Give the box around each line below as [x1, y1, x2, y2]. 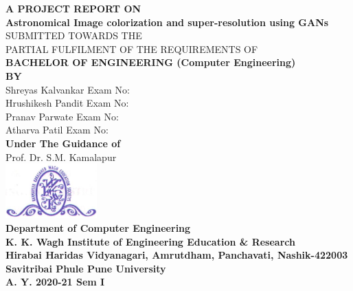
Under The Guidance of [5, 136, 121, 150]
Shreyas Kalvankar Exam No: [5, 82, 130, 96]
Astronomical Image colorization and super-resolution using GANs [5, 14, 329, 29]
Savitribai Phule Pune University [5, 261, 166, 275]
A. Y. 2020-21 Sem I [5, 274, 105, 289]
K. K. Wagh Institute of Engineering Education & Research [5, 234, 295, 248]
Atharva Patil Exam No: [5, 122, 109, 137]
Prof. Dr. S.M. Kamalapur [5, 149, 117, 164]
